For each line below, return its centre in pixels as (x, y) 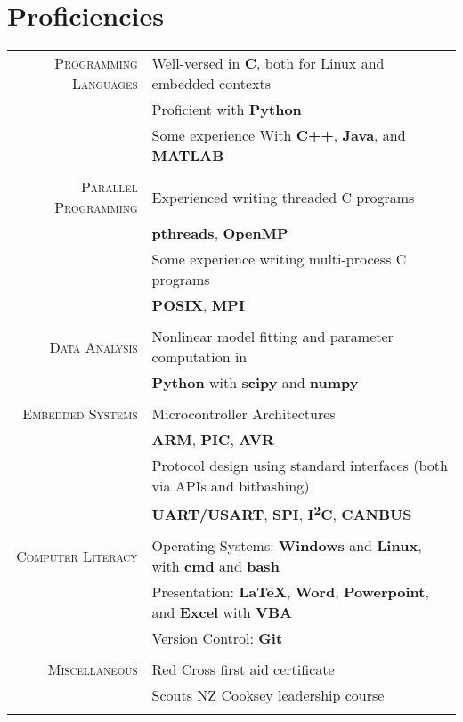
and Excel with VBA (222, 612)
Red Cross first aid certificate (243, 669)
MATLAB (188, 156)
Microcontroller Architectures (244, 414)
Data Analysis (93, 346)
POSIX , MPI (198, 305)
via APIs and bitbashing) (231, 486)
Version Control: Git (217, 638)
